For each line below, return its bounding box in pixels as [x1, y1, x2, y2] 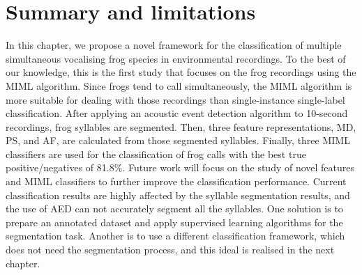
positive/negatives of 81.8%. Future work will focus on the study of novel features [6, 160, 355, 175]
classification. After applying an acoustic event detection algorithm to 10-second [6, 106, 348, 120]
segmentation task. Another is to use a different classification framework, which [6, 228, 345, 243]
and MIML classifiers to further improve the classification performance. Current [6, 174, 347, 189]
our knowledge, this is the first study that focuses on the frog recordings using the [6, 65, 356, 79]
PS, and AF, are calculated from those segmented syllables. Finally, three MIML [6, 133, 350, 148]
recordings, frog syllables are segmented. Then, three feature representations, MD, [6, 119, 356, 134]
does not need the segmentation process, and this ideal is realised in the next [6, 242, 335, 257]
